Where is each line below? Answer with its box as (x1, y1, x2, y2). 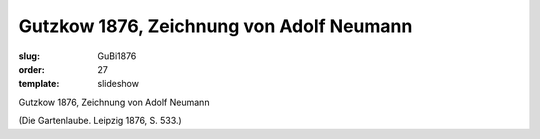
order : (18, 63, 45, 75)
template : (18, 78, 60, 90)
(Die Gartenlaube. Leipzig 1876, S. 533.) (18, 115, 182, 127)
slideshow (97, 78, 140, 90)
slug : (18, 50, 40, 62)
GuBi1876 (97, 50, 137, 62)
